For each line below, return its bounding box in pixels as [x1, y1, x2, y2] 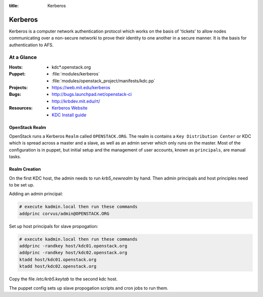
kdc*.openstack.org [52, 64, 91, 70]
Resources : [9, 105, 33, 111]
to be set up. [9, 182, 35, 187]
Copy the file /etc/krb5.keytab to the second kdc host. [9, 276, 118, 282]
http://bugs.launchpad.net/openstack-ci [52, 92, 132, 97]
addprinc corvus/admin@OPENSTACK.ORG [19, 211, 110, 216]
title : [9, 3, 19, 8]
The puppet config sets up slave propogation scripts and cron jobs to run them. [9, 285, 169, 291]
